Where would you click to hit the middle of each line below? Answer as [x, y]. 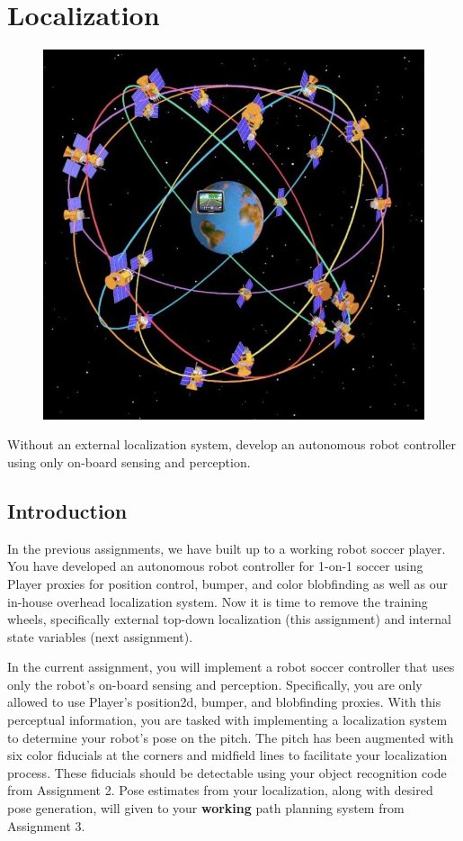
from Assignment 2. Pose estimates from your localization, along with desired [220, 790]
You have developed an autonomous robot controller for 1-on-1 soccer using [215, 566]
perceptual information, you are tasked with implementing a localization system [227, 720]
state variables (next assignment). [100, 636]
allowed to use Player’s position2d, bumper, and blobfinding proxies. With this [224, 702]
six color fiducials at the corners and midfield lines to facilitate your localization [227, 755]
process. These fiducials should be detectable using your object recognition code [227, 772]
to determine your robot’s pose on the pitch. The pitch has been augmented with [231, 737]
